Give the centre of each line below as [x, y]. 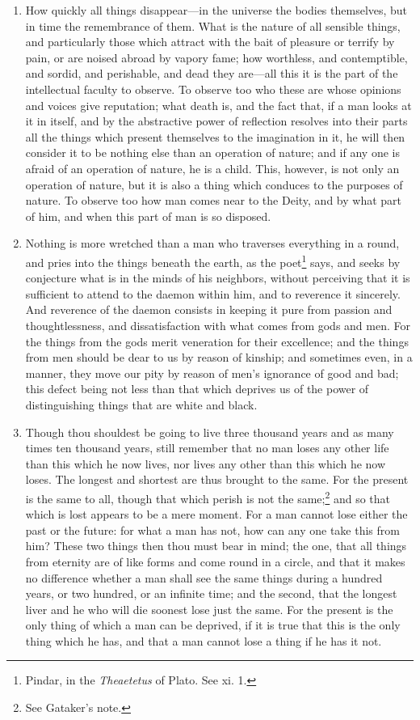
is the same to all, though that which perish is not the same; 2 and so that [208, 497]
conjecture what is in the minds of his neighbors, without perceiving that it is [218, 278]
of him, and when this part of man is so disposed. [148, 216]
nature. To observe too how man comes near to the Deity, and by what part [214, 200]
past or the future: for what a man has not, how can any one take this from [212, 529]
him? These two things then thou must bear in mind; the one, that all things [216, 546]
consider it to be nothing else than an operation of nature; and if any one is [212, 152]
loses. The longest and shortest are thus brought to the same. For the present [217, 479]
